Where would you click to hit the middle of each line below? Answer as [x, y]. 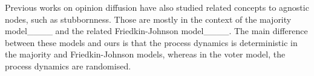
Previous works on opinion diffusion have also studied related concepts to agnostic [157, 7]
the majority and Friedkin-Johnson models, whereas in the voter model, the [145, 54]
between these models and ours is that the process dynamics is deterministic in [151, 42]
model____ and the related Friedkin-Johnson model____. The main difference [156, 31]
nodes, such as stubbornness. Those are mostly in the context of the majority [148, 19]
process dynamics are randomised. [68, 66]
